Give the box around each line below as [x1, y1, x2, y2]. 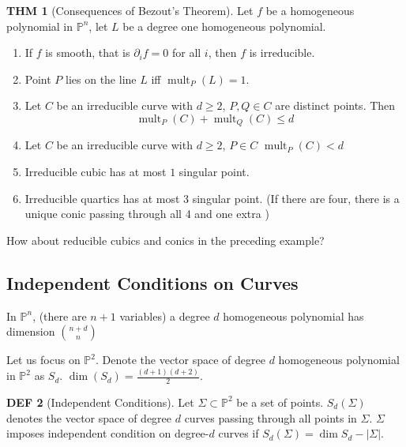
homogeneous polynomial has [223, 307, 364, 324]
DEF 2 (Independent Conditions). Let [6, 393, 194, 410]
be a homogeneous [265, 2, 355, 18]
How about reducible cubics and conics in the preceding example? [6, 231, 325, 248]
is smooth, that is [45, 44, 130, 61]
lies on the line [66, 70, 137, 87]
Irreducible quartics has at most [24, 190, 180, 206]
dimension [6, 323, 55, 340]
